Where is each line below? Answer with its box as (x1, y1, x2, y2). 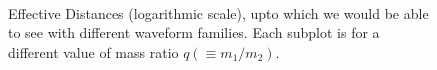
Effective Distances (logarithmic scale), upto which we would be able (8, 2, 429, 23)
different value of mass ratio (8, 41, 179, 62)
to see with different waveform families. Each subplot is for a (8, 22, 380, 43)
